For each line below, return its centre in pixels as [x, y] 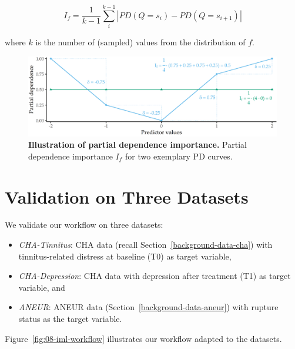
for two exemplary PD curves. [179, 156]
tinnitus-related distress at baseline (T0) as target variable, [125, 256]
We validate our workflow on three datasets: [84, 225]
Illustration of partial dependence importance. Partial [138, 144]
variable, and [42, 287]
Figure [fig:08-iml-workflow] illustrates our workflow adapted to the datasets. [143, 338]
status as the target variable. [70, 318]
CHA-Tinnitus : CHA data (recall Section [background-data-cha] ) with [145, 245]
